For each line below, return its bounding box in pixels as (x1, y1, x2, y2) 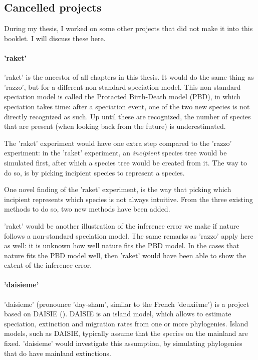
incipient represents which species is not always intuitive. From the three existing (4, 194, 253, 204)
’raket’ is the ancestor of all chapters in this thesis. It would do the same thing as (4, 72, 254, 82)
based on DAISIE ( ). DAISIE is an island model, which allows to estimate (4, 308, 231, 319)
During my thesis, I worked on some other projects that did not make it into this (4, 23, 253, 34)
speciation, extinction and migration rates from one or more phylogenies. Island (4, 318, 248, 328)
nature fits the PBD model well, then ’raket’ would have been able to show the (4, 250, 246, 260)
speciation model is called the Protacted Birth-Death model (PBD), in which (4, 91, 240, 102)
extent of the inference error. (4, 260, 92, 270)
